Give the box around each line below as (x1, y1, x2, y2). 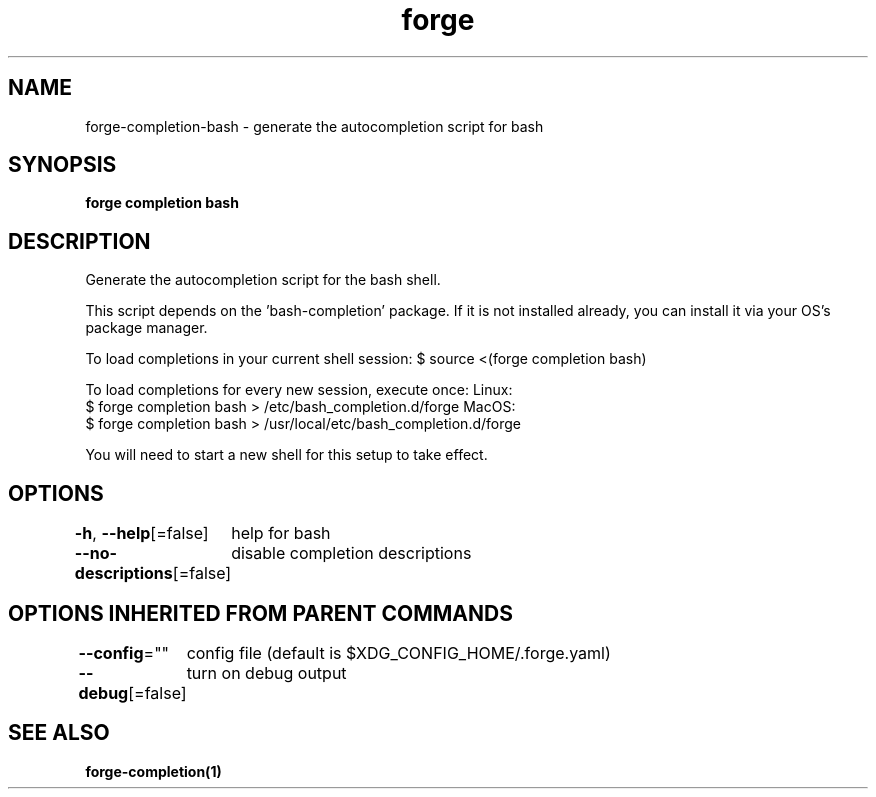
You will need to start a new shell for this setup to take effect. (85, 446, 488, 464)
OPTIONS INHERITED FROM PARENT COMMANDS (8, 600, 513, 626)
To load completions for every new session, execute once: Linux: (85, 381, 513, 399)
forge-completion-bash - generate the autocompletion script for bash (85, 117, 544, 135)
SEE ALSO (8, 720, 110, 746)
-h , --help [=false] (74, 523, 209, 544)
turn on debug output (186, 662, 347, 683)
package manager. (85, 319, 208, 337)
